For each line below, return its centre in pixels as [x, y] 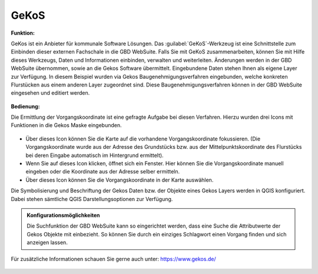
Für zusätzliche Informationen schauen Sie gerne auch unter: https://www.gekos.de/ [113, 259]
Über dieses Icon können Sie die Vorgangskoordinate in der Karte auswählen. [120, 180]
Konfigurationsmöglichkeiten [63, 215]
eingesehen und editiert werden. [50, 93]
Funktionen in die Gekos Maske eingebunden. [66, 125]
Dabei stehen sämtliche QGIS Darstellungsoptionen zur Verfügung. [92, 199]
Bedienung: [26, 106]
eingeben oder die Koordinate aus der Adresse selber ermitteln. [103, 172]
